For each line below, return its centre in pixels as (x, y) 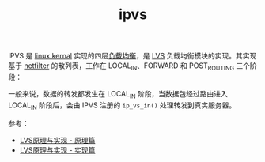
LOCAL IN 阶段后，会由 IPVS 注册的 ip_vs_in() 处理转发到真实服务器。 (122, 106)
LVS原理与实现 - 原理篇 (57, 140)
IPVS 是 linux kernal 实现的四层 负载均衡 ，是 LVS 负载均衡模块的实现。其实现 (132, 56)
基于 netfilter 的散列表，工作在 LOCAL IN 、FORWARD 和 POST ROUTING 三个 (129, 66)
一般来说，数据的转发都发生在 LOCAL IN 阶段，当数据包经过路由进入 (118, 94)
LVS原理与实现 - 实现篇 (57, 150)
